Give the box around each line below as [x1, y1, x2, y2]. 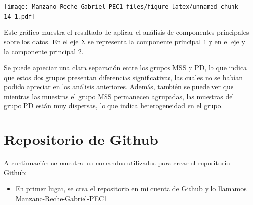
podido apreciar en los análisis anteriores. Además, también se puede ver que [4, 82, 234, 92]
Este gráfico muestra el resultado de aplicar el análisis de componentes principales [4, 27, 249, 37]
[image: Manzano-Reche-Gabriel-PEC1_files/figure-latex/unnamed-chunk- [4, 3, 242, 10]
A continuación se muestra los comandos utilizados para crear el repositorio [4, 158, 230, 168]
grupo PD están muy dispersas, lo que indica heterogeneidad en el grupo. [4, 101, 223, 111]
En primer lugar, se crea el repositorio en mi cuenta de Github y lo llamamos [15, 184, 247, 194]
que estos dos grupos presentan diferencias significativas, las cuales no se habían [4, 72, 243, 82]
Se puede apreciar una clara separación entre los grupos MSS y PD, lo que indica [4, 62, 247, 73]
